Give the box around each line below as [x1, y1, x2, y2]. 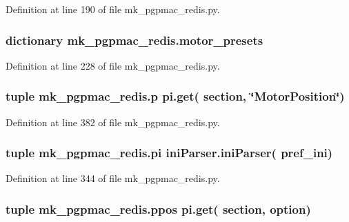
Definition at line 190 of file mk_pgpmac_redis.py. [6, 2, 220, 16]
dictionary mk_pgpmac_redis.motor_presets [6, 31, 263, 48]
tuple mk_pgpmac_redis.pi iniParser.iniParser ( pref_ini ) [6, 144, 333, 161]
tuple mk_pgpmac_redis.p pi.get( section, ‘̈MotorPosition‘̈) [6, 88, 345, 105]
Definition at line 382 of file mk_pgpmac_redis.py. [6, 114, 220, 129]
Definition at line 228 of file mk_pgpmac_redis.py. [6, 58, 220, 72]
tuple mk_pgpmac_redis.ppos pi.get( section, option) [6, 200, 311, 217]
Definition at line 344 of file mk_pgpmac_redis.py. [6, 171, 220, 185]
